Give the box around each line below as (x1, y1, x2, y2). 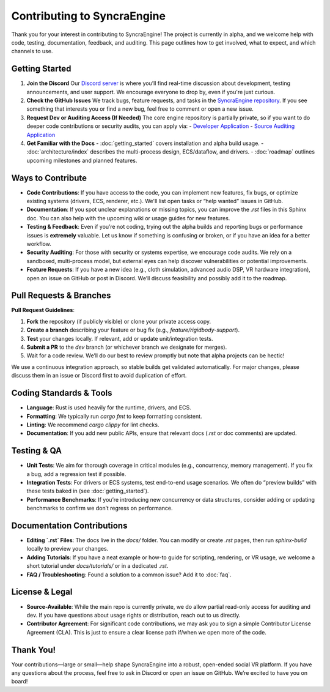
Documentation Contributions (11, 520, 128, 530)
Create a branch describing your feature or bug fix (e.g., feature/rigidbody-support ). (26, 326, 240, 333)
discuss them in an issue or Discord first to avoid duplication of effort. (11, 372, 187, 379)
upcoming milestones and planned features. (26, 157, 137, 164)
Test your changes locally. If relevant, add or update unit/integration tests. (26, 335, 213, 342)
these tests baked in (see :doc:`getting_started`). (26, 487, 149, 495)
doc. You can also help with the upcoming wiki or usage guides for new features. (26, 214, 230, 221)
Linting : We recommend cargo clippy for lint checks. (26, 421, 159, 428)
